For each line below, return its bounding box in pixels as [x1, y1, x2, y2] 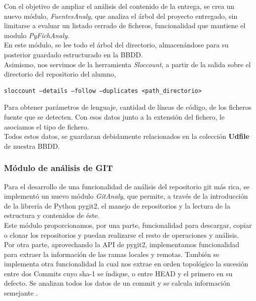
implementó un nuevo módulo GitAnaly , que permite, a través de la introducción [4, 191, 248, 201]
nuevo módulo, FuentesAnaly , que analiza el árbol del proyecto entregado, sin [4, 10, 238, 21]
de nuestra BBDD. [4, 140, 60, 151]
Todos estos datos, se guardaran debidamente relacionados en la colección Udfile [4, 131, 250, 141]
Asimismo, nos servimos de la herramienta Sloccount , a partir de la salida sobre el [4, 59, 251, 69]
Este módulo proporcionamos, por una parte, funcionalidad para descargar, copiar [4, 219, 252, 230]
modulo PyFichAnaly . [4, 30, 70, 40]
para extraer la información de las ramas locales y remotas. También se [4, 249, 219, 259]
